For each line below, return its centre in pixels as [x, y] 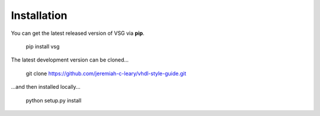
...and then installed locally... [46, 87]
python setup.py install [54, 100]
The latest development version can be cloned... [70, 60]
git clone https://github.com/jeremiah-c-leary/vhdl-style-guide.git [106, 73]
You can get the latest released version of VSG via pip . [78, 33]
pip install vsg [43, 46]
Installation [39, 15]
